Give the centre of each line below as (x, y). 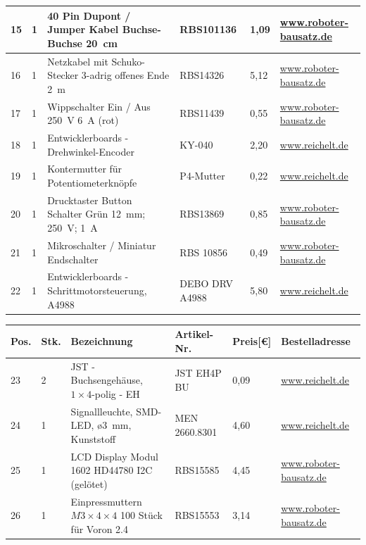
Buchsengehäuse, (107, 380)
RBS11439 (202, 113)
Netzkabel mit (78, 61)
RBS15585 (197, 470)
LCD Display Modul (114, 456)
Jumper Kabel (83, 29)
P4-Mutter (202, 176)
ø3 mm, (114, 425)
